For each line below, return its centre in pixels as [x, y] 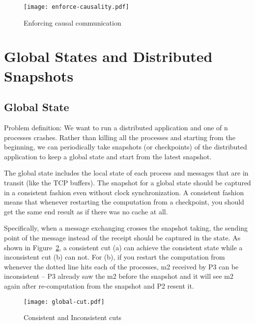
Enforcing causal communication [72, 22]
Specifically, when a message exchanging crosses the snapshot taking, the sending [126, 228]
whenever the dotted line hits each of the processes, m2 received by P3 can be [121, 266]
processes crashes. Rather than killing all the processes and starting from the [120, 137]
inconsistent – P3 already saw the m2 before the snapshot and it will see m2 [119, 276]
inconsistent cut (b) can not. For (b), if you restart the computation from [114, 257]
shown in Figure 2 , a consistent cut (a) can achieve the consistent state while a [123, 247]
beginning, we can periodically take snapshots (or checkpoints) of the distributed [126, 147]
